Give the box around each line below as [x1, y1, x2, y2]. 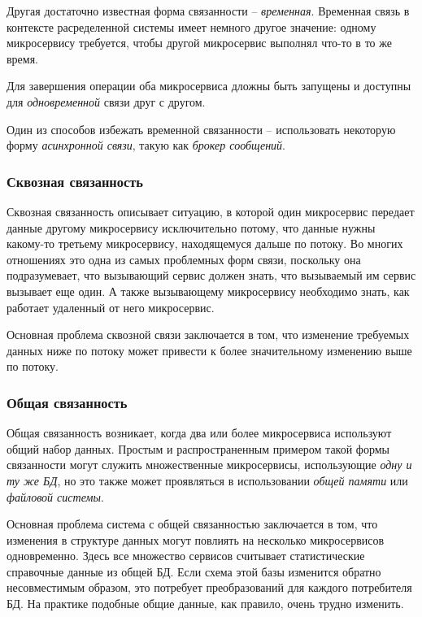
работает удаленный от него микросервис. [7, 298, 215, 315]
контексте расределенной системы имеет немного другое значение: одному [7, 18, 376, 35]
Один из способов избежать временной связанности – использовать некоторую [7, 120, 396, 137]
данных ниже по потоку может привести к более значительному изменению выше [7, 341, 412, 358]
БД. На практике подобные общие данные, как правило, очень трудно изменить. [7, 595, 404, 612]
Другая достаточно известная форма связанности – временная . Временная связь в [7, 2, 410, 19]
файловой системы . [7, 488, 104, 505]
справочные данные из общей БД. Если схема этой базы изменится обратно [7, 563, 381, 580]
